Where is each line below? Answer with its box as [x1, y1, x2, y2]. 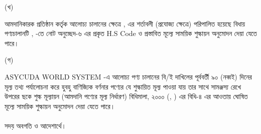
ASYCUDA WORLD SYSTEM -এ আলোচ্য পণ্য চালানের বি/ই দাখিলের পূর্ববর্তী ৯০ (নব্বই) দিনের [5, 71, 252, 81]
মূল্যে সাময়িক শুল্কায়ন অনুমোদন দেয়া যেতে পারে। [5, 100, 115, 111]
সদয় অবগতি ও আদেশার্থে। [5, 120, 66, 130]
